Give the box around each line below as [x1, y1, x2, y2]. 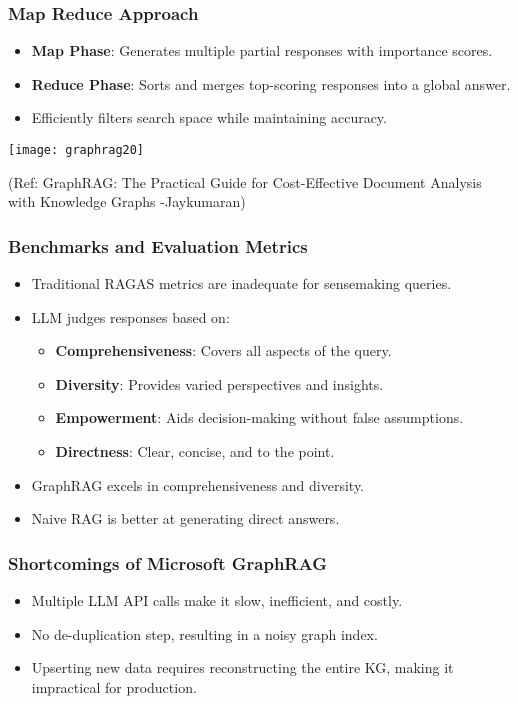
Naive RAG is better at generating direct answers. [31, 508, 340, 529]
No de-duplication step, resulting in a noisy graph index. [31, 623, 378, 644]
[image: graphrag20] [8, 143, 145, 157]
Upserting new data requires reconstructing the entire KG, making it [31, 657, 454, 678]
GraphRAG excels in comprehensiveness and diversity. [31, 474, 365, 495]
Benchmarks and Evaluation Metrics [8, 233, 308, 258]
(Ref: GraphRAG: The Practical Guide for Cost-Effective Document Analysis [8, 171, 482, 192]
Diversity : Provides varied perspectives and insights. [55, 373, 384, 394]
